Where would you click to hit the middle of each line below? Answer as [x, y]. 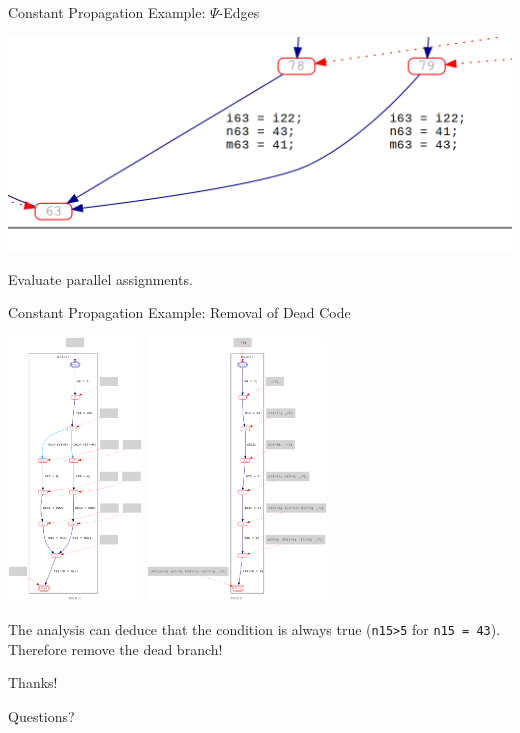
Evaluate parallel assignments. [100, 278]
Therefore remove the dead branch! [115, 648]
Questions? [41, 715]
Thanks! [33, 682]
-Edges [239, 12]
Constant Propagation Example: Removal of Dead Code [179, 312]
